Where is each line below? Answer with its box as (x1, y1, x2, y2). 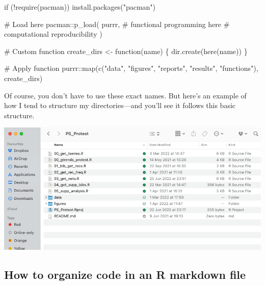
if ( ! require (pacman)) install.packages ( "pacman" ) (4, 2, 156, 12)
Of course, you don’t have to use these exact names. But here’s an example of (4, 90, 247, 100)
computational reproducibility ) (4, 29, 102, 39)
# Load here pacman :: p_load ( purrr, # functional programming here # (4, 18, 230, 29)
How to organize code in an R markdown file (4, 266, 246, 282)
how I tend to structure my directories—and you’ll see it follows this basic (4, 100, 236, 111)
